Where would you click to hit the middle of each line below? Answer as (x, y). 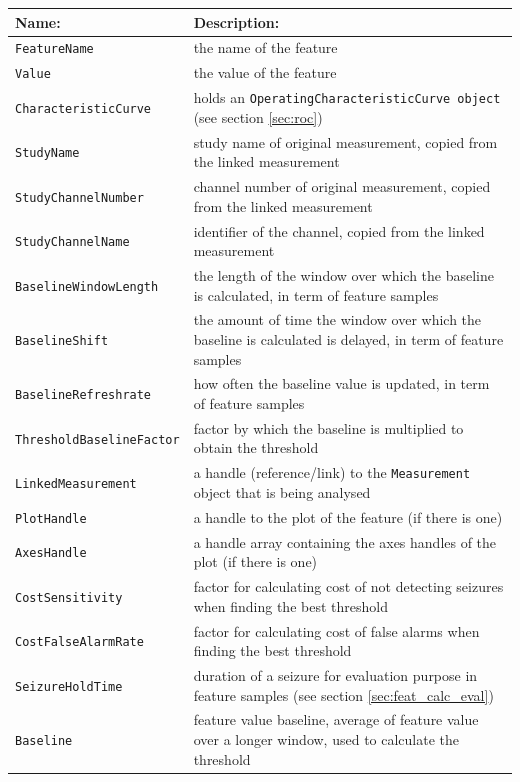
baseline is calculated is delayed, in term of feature (348, 339)
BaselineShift (62, 340)
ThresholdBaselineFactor (97, 439)
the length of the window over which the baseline (343, 274)
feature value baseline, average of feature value (336, 719)
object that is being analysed (282, 491)
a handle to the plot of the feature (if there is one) (348, 516)
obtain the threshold (256, 447)
